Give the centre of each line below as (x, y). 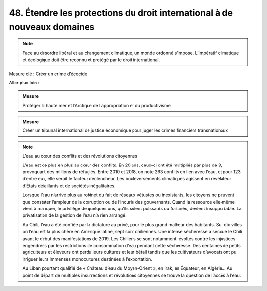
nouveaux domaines (52, 27)
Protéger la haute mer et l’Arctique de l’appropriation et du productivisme (96, 105)
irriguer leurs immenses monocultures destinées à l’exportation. (88, 259)
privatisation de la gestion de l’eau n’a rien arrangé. (74, 215)
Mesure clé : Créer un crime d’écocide (48, 74)
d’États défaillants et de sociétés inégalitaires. (69, 186)
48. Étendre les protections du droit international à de (121, 13)
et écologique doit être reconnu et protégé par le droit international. (91, 60)
